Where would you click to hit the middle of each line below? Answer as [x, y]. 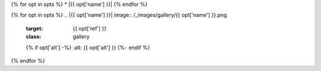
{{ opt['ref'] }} [90, 28]
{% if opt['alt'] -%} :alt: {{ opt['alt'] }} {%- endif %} [88, 48]
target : [34, 28]
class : [34, 37]
